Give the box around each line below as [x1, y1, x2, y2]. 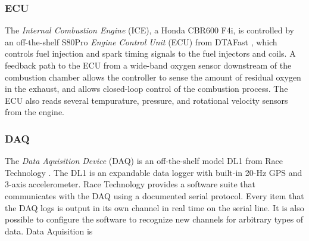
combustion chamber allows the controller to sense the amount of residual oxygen [5, 70, 301, 83]
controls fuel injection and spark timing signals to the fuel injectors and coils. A [5, 47, 296, 60]
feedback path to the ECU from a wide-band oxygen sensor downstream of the [5, 59, 292, 71]
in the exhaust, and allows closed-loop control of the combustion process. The [5, 82, 288, 95]
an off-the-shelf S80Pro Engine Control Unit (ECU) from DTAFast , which [5, 35, 277, 48]
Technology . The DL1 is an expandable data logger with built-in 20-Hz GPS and [5, 166, 302, 178]
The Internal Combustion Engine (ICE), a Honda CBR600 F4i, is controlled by [5, 24, 294, 36]
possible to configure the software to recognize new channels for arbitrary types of [5, 213, 304, 225]
